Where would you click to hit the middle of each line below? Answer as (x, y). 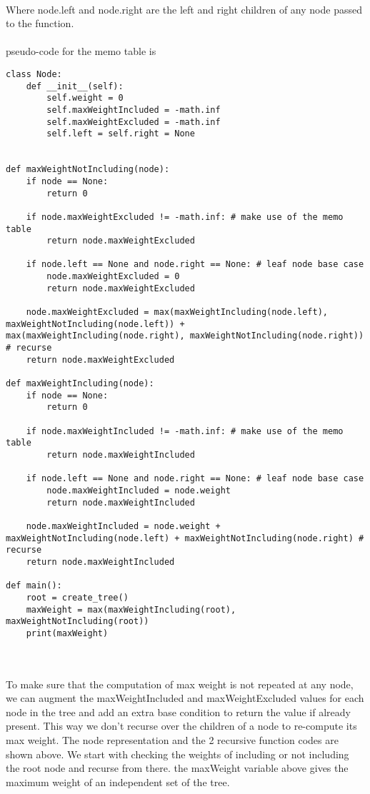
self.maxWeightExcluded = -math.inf (134, 122)
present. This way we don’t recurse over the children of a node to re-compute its (181, 726)
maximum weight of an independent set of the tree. (118, 782)
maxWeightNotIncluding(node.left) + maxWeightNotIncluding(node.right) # (185, 538)
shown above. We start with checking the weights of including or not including (177, 754)
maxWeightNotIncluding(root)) (77, 622)
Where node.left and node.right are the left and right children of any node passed (184, 9)
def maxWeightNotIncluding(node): (88, 170)
